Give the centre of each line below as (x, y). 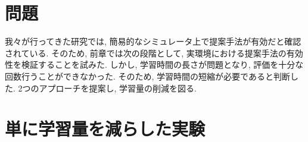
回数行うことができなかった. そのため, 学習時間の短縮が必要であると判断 (147, 76)
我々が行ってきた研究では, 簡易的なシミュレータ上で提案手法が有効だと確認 (153, 41)
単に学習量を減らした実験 (105, 129)
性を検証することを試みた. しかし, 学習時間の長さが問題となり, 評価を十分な (154, 64)
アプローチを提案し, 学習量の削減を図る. (118, 88)
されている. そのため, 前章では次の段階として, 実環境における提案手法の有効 (154, 53)
